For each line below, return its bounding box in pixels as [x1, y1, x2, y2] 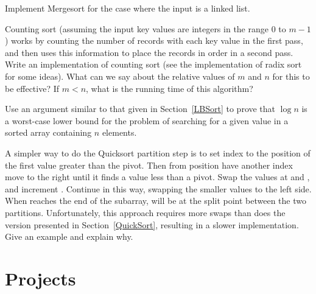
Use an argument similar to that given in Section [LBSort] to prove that [5, 102, 276, 115]
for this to [272, 69, 310, 82]
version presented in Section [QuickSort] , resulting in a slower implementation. [5, 218, 299, 231]
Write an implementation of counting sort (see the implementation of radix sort [5, 58, 302, 71]
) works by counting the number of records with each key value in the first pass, [5, 34, 303, 47]
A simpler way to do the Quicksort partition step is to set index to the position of [5, 146, 311, 159]
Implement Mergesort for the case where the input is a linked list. [5, 2, 250, 14]
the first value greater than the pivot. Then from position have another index [5, 158, 293, 171]
